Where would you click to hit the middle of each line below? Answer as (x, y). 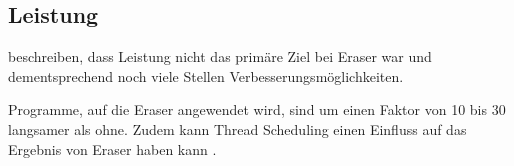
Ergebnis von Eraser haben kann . (112, 148)
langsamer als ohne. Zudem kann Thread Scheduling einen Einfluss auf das (237, 128)
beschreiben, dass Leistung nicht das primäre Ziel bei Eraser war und (220, 56)
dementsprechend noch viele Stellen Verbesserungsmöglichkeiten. (206, 75)
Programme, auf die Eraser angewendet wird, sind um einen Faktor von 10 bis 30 (257, 109)
